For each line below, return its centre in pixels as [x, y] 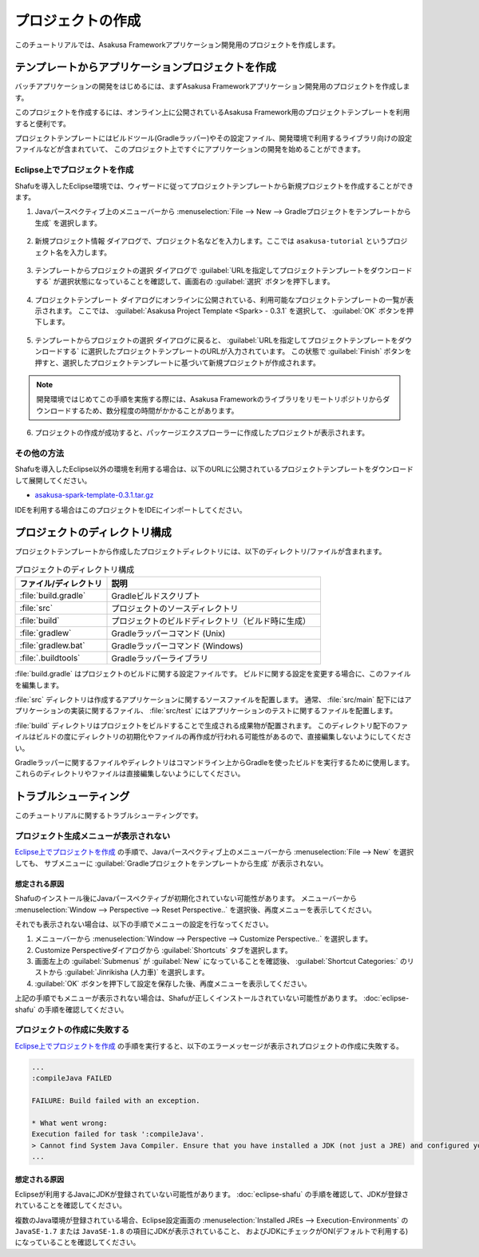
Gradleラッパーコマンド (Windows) [177, 646]
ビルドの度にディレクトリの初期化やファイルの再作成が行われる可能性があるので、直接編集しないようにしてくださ [224, 737]
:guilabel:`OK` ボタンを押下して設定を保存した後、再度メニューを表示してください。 [173, 983]
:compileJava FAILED [71, 1079]
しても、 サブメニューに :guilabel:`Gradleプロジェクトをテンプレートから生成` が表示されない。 [171, 863]
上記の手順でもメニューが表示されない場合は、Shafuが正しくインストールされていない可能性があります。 [188, 998]
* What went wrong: [69, 1123]
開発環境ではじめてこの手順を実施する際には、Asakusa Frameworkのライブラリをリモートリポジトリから [210, 399]
